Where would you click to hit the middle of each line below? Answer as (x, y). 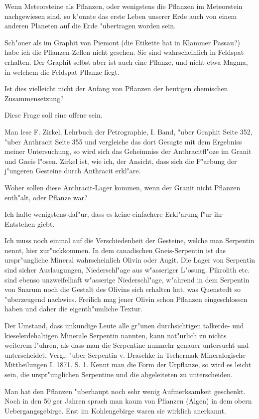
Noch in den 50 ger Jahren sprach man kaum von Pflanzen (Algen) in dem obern (128, 401)
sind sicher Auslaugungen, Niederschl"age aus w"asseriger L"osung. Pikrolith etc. (127, 270)
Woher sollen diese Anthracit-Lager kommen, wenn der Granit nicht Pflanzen (123, 187)
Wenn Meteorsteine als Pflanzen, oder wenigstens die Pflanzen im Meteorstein (124, 6)
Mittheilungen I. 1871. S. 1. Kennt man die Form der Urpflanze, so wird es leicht (128, 364)
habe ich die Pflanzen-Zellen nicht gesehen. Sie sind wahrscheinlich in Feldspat (124, 52)
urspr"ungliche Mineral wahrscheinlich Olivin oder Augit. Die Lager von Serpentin (130, 260)
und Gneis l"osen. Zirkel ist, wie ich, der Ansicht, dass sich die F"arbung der (121, 161)
